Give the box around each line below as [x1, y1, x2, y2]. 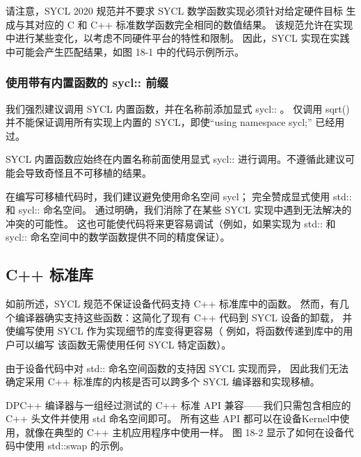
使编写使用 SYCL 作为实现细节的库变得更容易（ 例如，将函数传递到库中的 [6, 323, 344, 338]
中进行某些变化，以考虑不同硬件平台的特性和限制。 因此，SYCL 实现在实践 [6, 31, 350, 45]
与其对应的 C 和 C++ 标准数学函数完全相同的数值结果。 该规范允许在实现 [15, 17, 353, 31]
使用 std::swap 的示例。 [24, 438, 129, 453]
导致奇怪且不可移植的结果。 [24, 165, 152, 179]
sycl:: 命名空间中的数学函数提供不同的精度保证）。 [6, 230, 230, 244]
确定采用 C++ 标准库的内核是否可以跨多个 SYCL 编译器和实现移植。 [6, 374, 320, 389]
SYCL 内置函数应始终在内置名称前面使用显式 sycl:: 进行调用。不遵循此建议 [6, 152, 345, 166]
